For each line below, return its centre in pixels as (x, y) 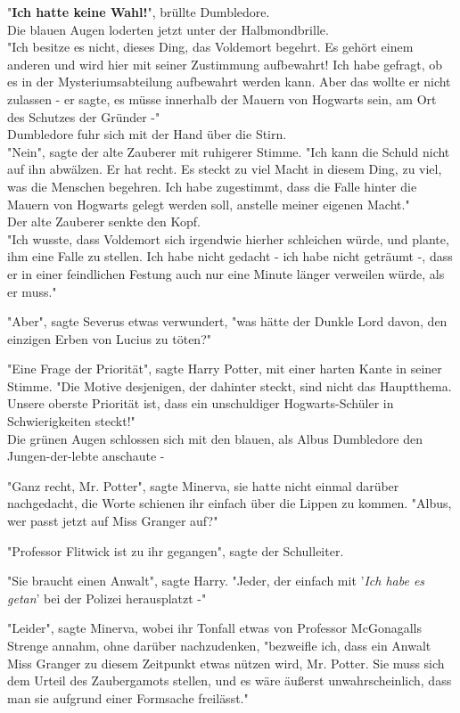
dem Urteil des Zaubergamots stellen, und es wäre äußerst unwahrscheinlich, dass (230, 680)
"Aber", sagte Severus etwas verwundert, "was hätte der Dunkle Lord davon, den (227, 321)
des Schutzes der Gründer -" (84, 116)
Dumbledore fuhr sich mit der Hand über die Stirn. (147, 134)
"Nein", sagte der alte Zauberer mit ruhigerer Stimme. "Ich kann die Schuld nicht (229, 151)
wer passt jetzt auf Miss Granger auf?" (113, 521)
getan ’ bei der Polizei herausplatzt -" (107, 598)
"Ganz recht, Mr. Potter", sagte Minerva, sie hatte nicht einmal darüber (203, 485)
